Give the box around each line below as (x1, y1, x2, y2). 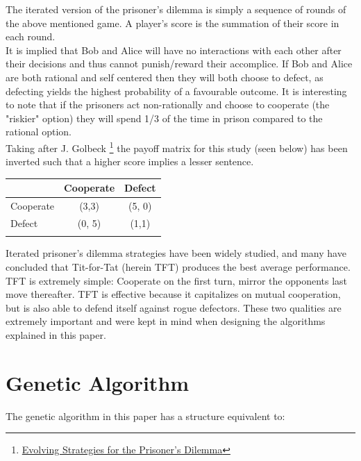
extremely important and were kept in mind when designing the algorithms (6, 314, 326, 328)
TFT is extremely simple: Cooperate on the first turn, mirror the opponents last (6, 273, 348, 287)
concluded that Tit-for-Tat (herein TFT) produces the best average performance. (6, 259, 351, 274)
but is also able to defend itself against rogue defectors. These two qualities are (6, 300, 342, 315)
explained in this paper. (6, 327, 106, 342)
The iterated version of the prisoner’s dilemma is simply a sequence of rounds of (6, 2, 346, 16)
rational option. (6, 124, 72, 139)
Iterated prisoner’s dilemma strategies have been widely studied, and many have (6, 246, 346, 260)
